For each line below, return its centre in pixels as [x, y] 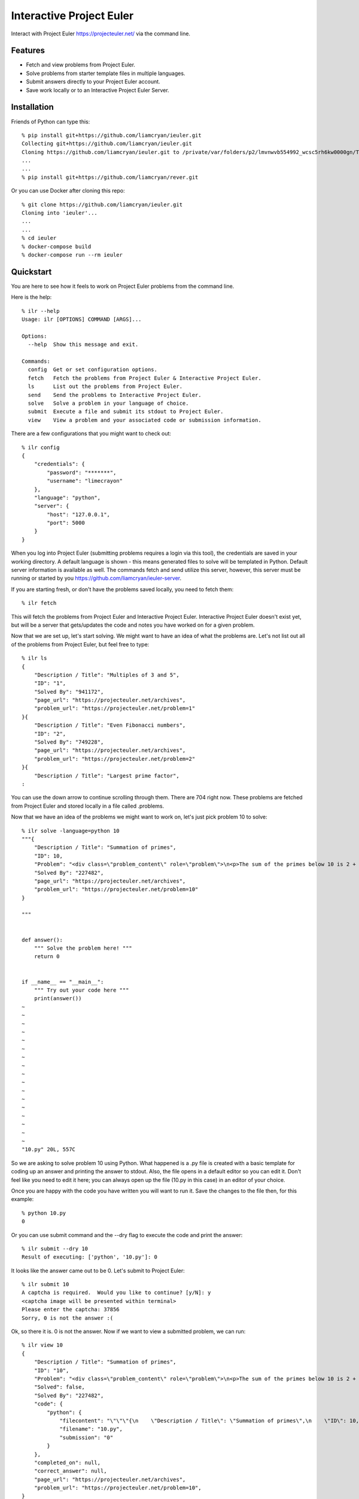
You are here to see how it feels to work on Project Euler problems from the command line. [123, 286]
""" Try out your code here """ [81, 990]
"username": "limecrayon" [85, 481]
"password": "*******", [82, 472]
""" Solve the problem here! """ [83, 948]
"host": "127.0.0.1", [79, 514]
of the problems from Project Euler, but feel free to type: [80, 644]
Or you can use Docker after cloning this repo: [68, 191]
